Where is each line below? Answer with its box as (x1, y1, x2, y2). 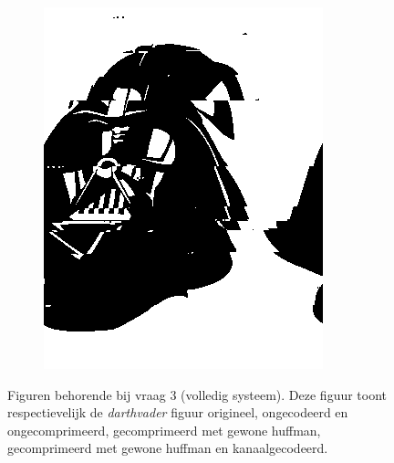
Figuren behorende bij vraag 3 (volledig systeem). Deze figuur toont (7, 384, 388, 404)
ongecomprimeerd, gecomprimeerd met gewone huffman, (7, 420, 321, 439)
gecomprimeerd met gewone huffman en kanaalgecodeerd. (7, 438, 328, 458)
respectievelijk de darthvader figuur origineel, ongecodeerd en (7, 403, 348, 422)
